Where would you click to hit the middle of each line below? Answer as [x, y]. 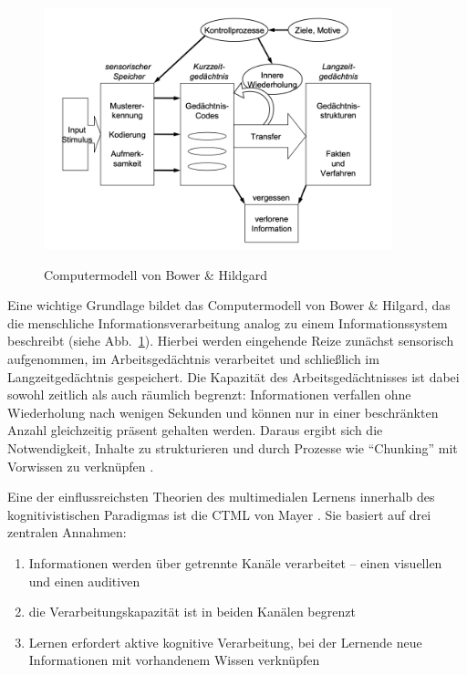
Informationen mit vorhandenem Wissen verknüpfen [174, 660]
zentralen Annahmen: [67, 532]
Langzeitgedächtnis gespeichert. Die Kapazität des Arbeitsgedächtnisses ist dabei [233, 376]
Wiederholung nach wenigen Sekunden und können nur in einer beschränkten [223, 412]
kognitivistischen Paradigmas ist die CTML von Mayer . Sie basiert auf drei [219, 514]
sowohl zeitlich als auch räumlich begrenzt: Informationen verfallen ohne [209, 395]
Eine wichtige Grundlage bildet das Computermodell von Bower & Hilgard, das [229, 305]
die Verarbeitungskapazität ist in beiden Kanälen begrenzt [192, 612]
